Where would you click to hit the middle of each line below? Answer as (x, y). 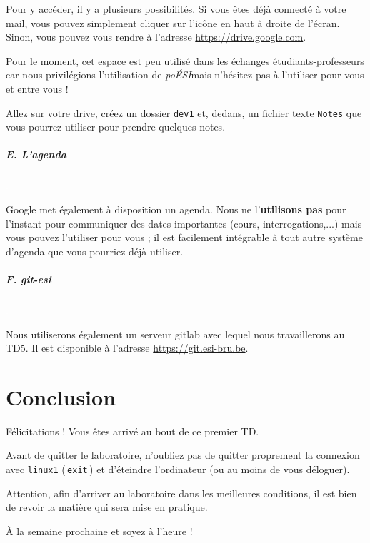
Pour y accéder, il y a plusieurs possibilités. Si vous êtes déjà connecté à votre (176, 9)
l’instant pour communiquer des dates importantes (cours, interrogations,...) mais (184, 223)
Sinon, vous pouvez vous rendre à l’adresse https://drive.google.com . (156, 37)
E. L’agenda (36, 154)
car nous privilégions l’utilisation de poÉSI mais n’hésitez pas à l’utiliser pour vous (185, 75)
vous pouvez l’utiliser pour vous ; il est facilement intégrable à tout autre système (184, 237)
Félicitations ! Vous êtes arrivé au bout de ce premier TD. (132, 431)
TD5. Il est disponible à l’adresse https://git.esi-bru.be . (127, 348)
